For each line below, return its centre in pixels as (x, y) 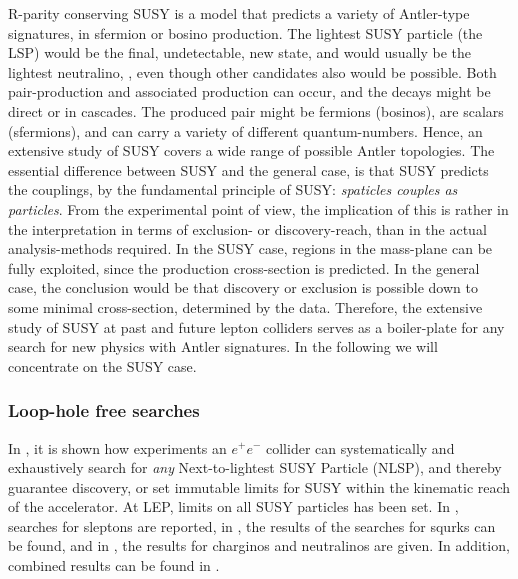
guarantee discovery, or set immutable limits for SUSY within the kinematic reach (259, 486)
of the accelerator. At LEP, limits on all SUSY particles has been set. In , (233, 506)
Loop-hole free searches (104, 410)
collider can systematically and (360, 447)
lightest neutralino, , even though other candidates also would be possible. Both (252, 71)
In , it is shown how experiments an (117, 447)
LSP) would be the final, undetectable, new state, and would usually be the (239, 52)
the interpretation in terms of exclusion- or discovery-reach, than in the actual (247, 228)
